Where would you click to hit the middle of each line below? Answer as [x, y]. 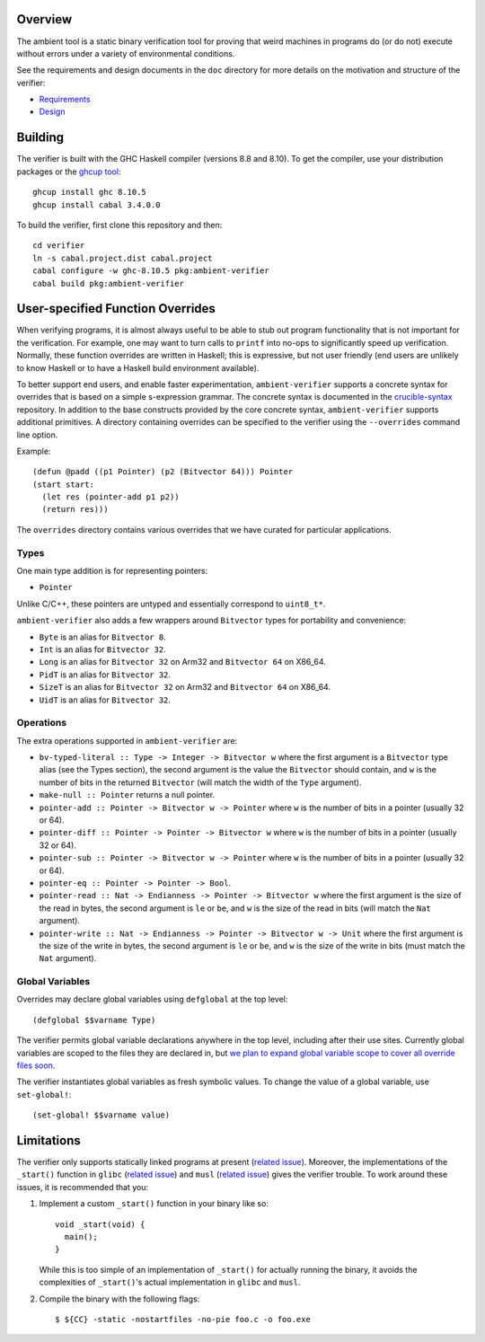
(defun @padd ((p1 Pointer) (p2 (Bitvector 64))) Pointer [163, 472]
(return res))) [75, 509]
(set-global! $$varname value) [101, 1115]
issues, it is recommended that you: [82, 1187]
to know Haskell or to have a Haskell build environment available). [138, 367]
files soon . [36, 1065]
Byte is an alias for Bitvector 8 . [102, 637]
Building [40, 138]
